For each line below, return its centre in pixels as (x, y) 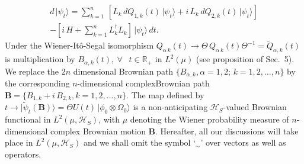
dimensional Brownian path (123, 71)
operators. (23, 154)
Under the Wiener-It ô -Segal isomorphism (79, 45)
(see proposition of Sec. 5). (245, 59)
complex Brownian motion (98, 131)
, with (109, 119)
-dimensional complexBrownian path (143, 83)
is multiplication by (40, 59)
